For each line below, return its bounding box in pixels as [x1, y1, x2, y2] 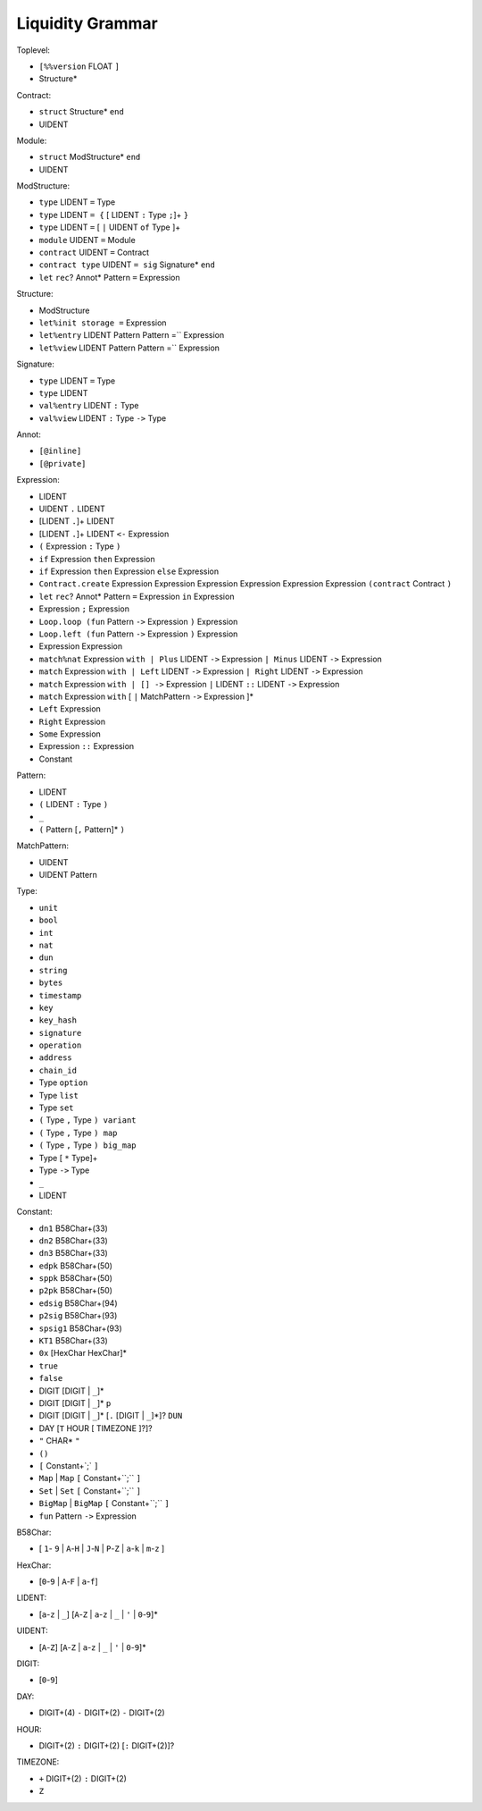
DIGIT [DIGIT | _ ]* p [38, 1398, 112, 1408]
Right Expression [38, 716, 106, 727]
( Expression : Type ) [38, 541, 121, 552]
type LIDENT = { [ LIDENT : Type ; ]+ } [38, 209, 189, 220]
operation [38, 1040, 82, 1050]
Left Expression [38, 703, 102, 714]
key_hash [38, 1015, 78, 1025]
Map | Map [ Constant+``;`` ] [38, 1473, 142, 1484]
